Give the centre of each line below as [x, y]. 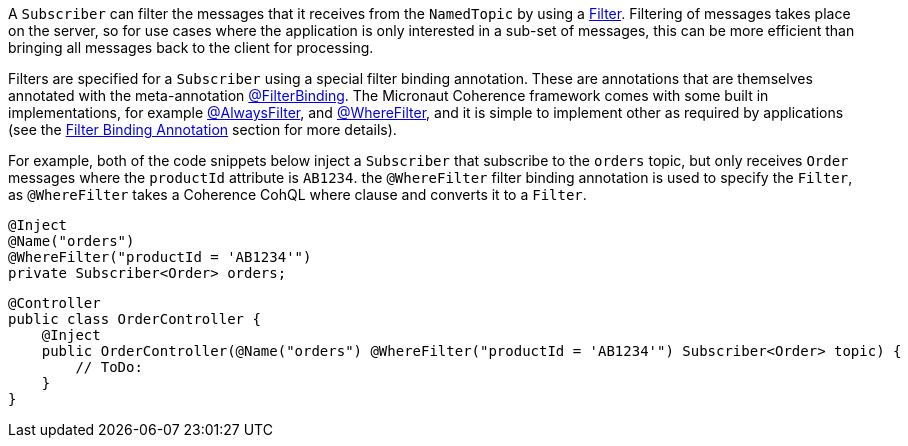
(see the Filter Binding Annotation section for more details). [202, 129]
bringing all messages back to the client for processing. [191, 47]
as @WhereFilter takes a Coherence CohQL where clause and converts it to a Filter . [297, 194]
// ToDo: [109, 367]
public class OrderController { [134, 319]
